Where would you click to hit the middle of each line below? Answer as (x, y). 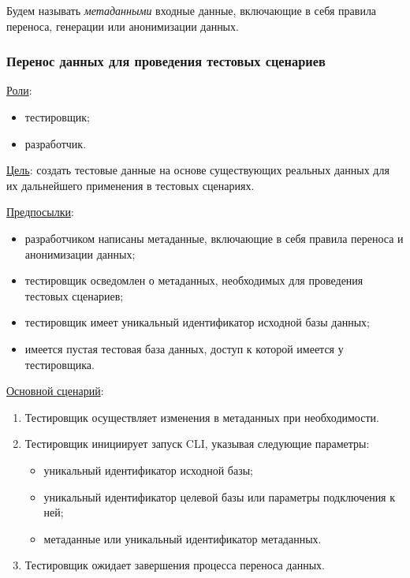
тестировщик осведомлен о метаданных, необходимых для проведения (194, 280)
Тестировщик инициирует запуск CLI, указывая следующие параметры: (197, 444)
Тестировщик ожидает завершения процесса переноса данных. (175, 565)
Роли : (19, 90)
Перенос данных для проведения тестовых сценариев (166, 61)
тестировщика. (60, 364)
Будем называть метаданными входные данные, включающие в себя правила (192, 10)
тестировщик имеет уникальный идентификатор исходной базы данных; (197, 322)
